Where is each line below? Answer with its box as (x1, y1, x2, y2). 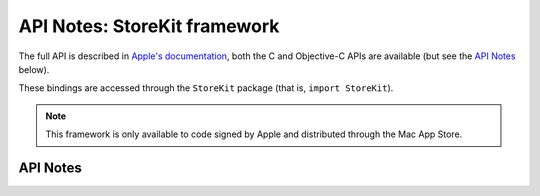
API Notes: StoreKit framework (18, 15, 280, 37)
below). (18, 63, 50, 75)
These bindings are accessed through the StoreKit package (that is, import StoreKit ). (18, 82, 394, 94)
